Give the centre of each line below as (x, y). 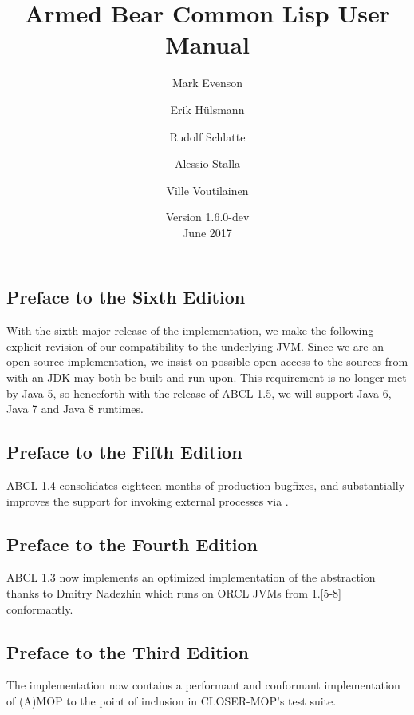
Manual (207, 44)
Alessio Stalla (207, 163)
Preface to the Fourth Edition (132, 544)
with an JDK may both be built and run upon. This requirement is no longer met (207, 377)
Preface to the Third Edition (128, 651)
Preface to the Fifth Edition (124, 452)
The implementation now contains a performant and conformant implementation (203, 685)
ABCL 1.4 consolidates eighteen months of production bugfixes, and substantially (206, 485)
